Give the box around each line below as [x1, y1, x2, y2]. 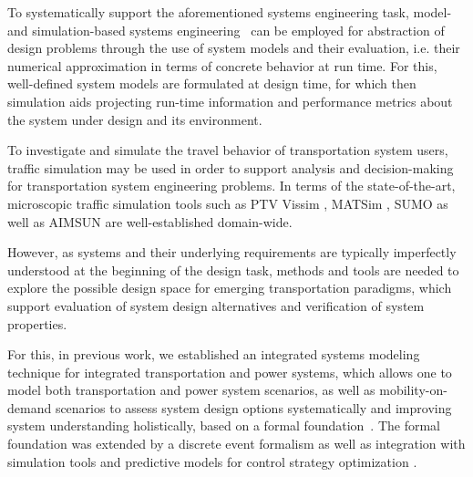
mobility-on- [379, 380, 447, 399]
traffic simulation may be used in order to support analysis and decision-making [7, 158, 454, 177]
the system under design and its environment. [7, 109, 262, 129]
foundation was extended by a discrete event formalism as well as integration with [7, 434, 466, 453]
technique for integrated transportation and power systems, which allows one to [7, 362, 452, 381]
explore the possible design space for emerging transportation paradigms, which [7, 278, 452, 297]
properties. [7, 314, 67, 333]
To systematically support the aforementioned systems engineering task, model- [7, 3, 452, 21]
